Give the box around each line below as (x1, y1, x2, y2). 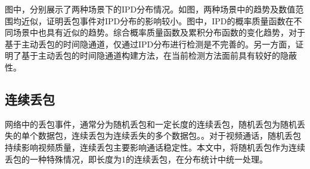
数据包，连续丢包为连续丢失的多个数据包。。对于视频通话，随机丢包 (38, 129, 301, 142)
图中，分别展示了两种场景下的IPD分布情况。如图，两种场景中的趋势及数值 (5, 3, 296, 15)
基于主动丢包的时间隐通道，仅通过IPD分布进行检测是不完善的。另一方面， (5, 37, 296, 50)
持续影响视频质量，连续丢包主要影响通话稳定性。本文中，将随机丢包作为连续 (5, 141, 305, 153)
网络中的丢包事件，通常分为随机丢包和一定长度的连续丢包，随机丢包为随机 (5, 117, 297, 130)
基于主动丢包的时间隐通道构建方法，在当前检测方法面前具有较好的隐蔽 (21, 49, 297, 62)
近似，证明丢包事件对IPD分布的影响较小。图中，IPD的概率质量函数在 (21, 14, 294, 27)
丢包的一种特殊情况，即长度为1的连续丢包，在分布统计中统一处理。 (5, 152, 268, 165)
